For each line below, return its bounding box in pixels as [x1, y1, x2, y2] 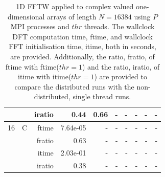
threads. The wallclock [84, 21, 155, 32]
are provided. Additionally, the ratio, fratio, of [10, 51, 155, 61]
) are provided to [94, 71, 147, 82]
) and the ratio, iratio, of [82, 61, 160, 72]
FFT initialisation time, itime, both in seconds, [9, 41, 156, 52]
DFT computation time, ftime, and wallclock [12, 31, 153, 41]
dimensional [7, 11, 45, 21]
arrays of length [47, 11, 97, 21]
